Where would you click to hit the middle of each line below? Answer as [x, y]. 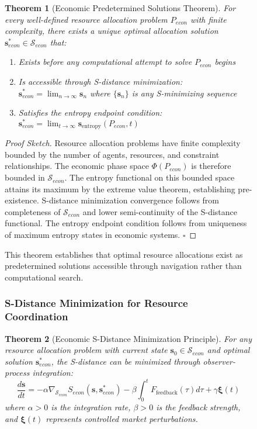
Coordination [37, 316]
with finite [209, 19]
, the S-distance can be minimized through [126, 361]
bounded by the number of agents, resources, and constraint [112, 154]
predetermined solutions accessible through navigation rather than [123, 266]
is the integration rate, [91, 407]
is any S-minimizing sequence [184, 93]
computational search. [44, 277]
